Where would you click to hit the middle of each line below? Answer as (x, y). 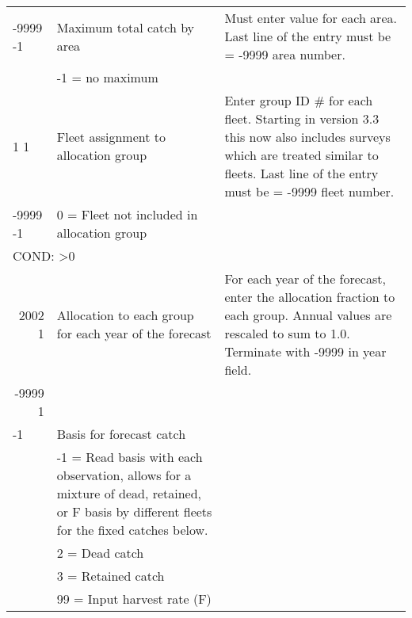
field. (238, 370)
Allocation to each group (125, 315)
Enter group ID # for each (299, 100)
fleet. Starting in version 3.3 (302, 118)
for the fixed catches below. (132, 530)
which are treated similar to (301, 155)
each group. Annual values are (308, 315)
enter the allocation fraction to (310, 297)
